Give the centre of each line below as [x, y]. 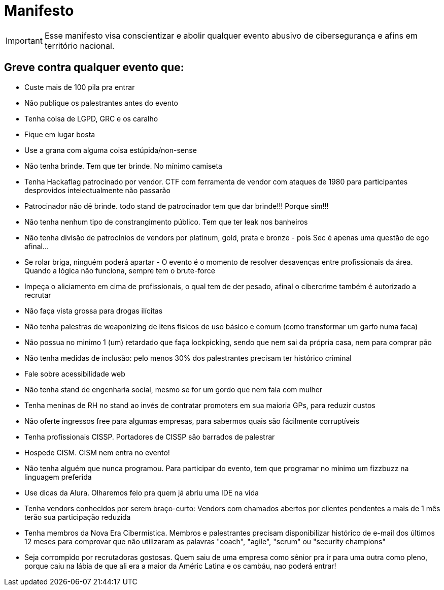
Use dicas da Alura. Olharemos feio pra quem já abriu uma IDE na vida [142, 492]
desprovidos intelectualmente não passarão [97, 190]
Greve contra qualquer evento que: [94, 68]
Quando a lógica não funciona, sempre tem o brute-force [120, 270]
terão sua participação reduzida [78, 517]
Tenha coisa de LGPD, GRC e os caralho [91, 118]
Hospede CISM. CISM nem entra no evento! [97, 452]
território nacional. [79, 45]
